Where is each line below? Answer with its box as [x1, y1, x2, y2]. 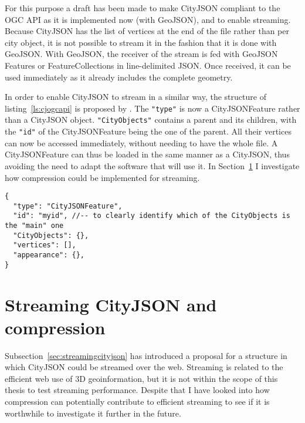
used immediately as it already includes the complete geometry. [5, 70, 233, 83]
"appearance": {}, [13, 251, 85, 260]
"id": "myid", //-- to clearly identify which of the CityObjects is [13, 211, 290, 220]
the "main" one [5, 221, 64, 230]
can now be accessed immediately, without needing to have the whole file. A [5, 136, 278, 149]
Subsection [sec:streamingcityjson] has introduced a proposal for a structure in [5, 349, 287, 361]
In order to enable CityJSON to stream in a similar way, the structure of [5, 90, 266, 103]
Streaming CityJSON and [5, 292, 217, 316]
